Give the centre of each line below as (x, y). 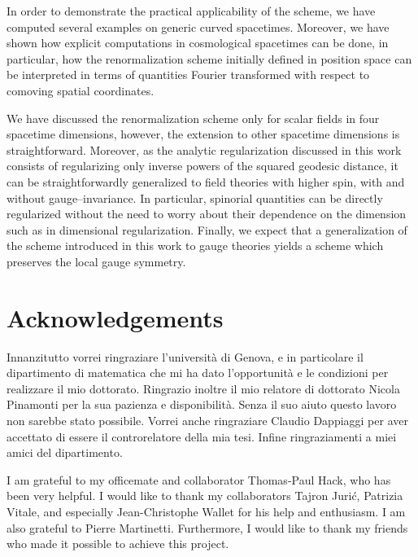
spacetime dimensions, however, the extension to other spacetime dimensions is (203, 134)
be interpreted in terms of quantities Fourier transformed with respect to (188, 75)
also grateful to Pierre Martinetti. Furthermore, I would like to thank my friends (207, 527)
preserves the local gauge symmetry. (96, 261)
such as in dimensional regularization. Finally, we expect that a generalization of (207, 229)
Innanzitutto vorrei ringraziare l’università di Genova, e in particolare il (185, 356)
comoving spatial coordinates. (81, 90)
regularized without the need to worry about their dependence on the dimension (207, 214)
